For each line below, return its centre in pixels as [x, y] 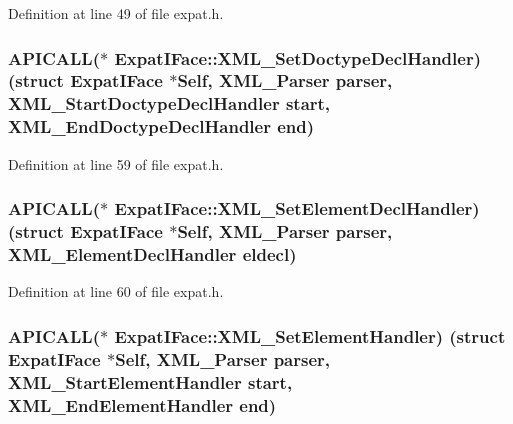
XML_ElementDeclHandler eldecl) [152, 253]
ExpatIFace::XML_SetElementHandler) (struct [310, 335]
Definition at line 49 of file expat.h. [116, 13]
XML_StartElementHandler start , [150, 381]
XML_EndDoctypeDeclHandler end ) [161, 126]
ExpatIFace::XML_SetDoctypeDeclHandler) [297, 57]
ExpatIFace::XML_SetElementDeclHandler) [297, 208]
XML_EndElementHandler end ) [142, 404]
